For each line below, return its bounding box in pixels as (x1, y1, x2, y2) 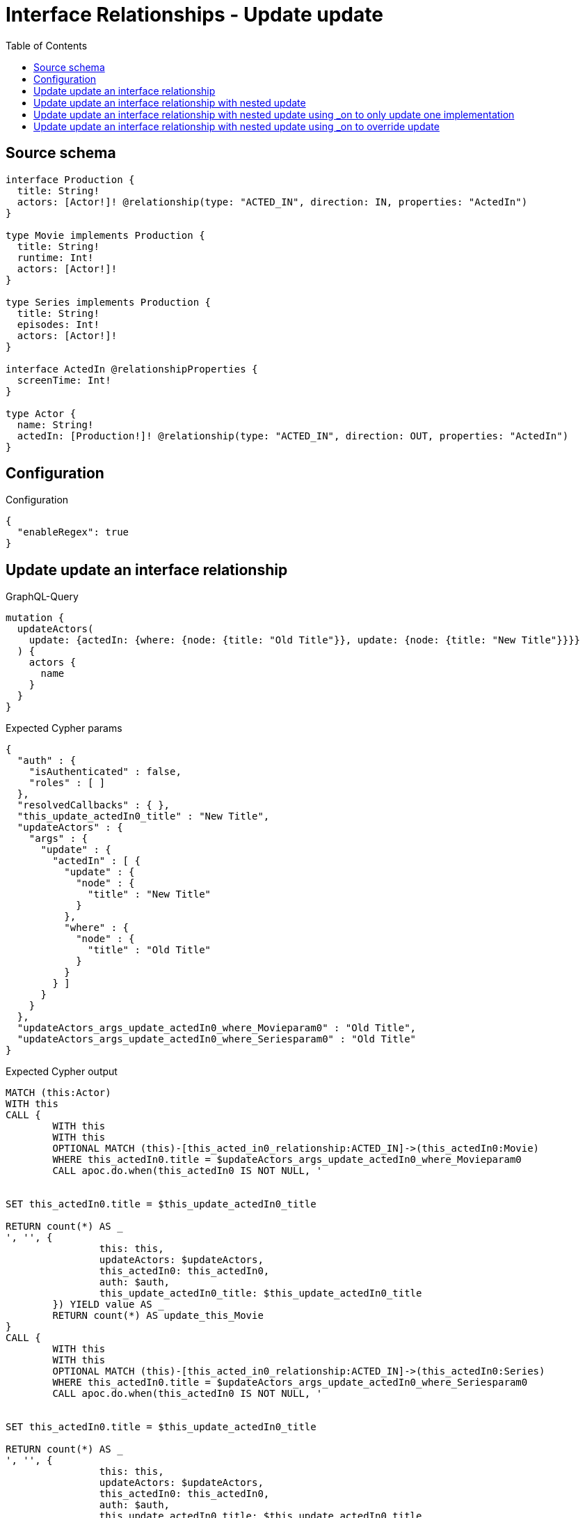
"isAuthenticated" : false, (29, 766, 182, 778)
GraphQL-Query (6, 590, 79, 603)
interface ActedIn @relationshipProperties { (6, 363, 258, 375)
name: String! (17, 418, 94, 430)
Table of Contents (6, 39, 88, 52)
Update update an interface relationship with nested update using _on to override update (33, 120, 440, 132)
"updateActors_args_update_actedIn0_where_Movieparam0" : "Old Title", (17, 1022, 417, 1034)
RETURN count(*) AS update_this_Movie (52, 1310, 264, 1322)
